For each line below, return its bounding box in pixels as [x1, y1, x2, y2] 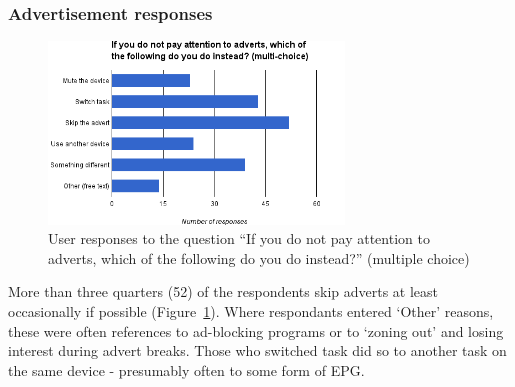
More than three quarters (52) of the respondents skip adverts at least [8, 281, 439, 302]
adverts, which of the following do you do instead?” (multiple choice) [48, 247, 470, 268]
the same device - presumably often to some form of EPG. [8, 359, 365, 380]
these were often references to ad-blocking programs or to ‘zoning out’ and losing [8, 320, 504, 341]
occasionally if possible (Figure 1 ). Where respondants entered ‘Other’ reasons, [8, 301, 494, 322]
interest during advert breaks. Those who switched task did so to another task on [8, 340, 507, 361]
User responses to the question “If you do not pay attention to [48, 228, 430, 249]
